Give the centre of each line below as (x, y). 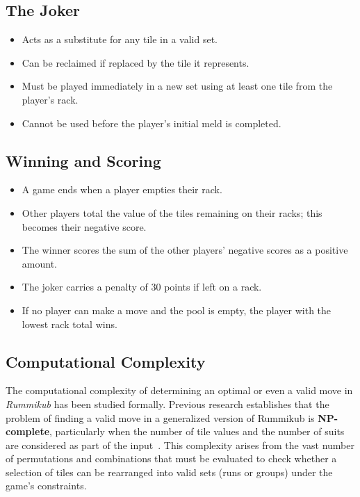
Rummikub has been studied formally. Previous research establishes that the (167, 404)
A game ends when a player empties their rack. (122, 189)
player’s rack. (50, 99)
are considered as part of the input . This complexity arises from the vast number (180, 445)
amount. (39, 263)
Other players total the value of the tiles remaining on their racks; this (172, 212)
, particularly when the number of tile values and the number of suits (197, 431)
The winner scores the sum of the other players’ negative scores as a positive (185, 250)
